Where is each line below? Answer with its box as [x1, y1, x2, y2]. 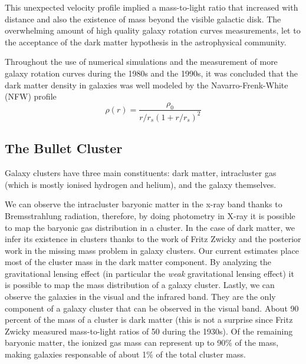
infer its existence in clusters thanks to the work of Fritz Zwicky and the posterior [5, 233, 301, 245]
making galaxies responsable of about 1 [5, 348, 147, 360]
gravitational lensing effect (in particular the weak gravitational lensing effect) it [5, 267, 294, 279]
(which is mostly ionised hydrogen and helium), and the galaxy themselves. [5, 178, 277, 190]
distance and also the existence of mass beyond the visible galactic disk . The [5, 12, 281, 25]
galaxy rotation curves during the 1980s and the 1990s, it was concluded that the [5, 67, 298, 79]
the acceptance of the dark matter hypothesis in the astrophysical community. [5, 35, 287, 48]
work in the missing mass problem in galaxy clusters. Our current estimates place [5, 244, 299, 256]
